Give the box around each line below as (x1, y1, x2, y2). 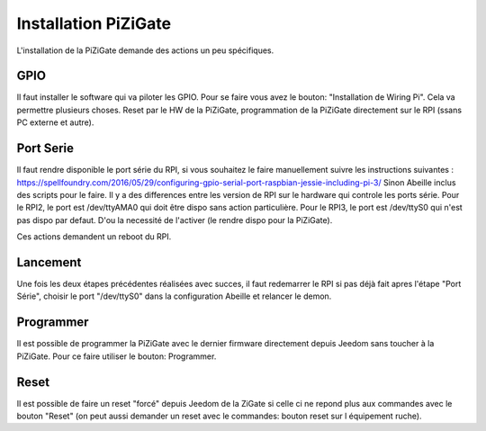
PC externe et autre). (16, 117, 94, 128)
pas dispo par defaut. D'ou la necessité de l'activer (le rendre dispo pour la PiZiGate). (16, 214, 333, 225)
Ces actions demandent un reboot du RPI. (16, 231, 172, 242)
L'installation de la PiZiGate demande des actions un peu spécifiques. (16, 45, 274, 56)
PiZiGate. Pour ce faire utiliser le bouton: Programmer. (16, 351, 217, 362)
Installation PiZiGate (16, 13, 171, 33)
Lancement (16, 255, 82, 270)
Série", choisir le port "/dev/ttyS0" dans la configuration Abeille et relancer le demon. (16, 291, 332, 301)
